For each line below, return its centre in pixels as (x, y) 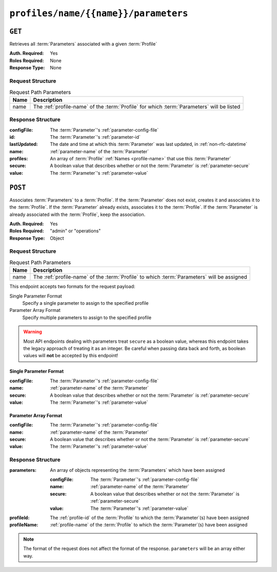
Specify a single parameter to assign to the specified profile (85, 303)
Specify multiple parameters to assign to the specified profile (87, 317)
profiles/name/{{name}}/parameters (99, 13)
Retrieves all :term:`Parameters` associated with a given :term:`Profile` (83, 44)
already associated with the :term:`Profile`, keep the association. (77, 214)
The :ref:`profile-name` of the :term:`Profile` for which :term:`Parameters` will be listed (137, 106)
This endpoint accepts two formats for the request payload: (72, 287)
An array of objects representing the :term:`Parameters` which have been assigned (137, 470)
